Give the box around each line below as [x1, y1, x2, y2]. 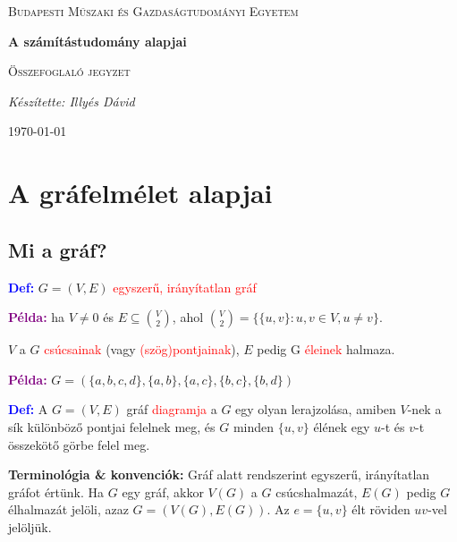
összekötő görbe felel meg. [8, 435, 150, 453]
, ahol [172, 308, 204, 326]
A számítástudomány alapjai [8, 31, 187, 50]
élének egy [313, 417, 370, 436]
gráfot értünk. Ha [8, 482, 105, 501]
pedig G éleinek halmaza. [257, 340, 395, 359]
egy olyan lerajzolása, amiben [235, 400, 396, 419]
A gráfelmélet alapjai [8, 174, 273, 211]
